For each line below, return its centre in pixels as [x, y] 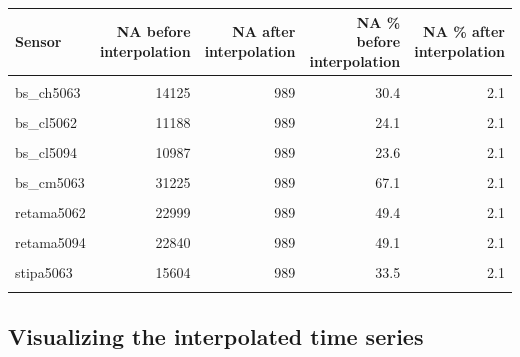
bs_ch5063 [48, 91]
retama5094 [50, 242]
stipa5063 [44, 272]
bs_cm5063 [50, 182]
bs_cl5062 [46, 121]
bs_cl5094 [46, 151]
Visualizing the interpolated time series [216, 336]
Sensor [38, 41]
